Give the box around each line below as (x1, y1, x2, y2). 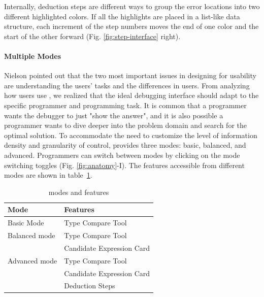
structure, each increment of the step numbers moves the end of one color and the (4, 21, 259, 31)
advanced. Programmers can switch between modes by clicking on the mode (4, 149, 240, 160)
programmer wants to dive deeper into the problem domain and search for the (4, 120, 247, 130)
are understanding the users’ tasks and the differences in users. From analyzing (4, 80, 250, 90)
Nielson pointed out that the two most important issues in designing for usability (4, 70, 256, 81)
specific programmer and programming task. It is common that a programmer (4, 100, 247, 110)
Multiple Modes (4, 50, 61, 61)
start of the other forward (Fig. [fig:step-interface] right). (4, 30, 181, 41)
